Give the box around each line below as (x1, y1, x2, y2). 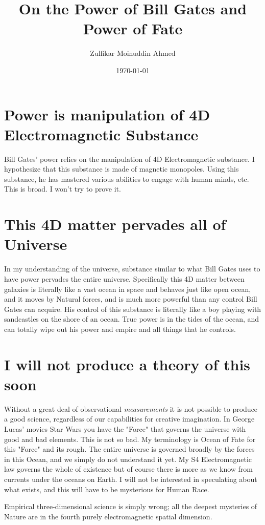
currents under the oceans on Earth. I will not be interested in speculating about (4, 473, 257, 484)
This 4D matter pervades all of (4, 214, 226, 235)
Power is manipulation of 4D (4, 103, 210, 124)
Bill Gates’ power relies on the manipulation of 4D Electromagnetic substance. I (4, 153, 255, 164)
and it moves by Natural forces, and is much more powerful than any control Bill (4, 293, 257, 304)
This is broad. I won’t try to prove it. (4, 183, 121, 194)
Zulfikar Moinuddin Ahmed (90, 48, 176, 58)
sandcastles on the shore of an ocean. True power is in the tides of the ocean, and (4, 313, 259, 324)
